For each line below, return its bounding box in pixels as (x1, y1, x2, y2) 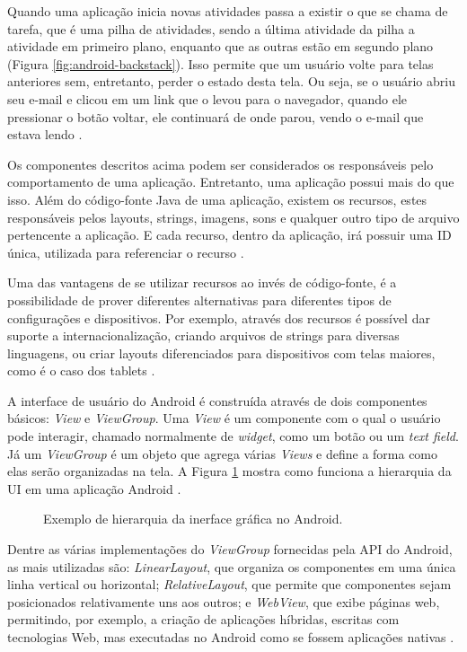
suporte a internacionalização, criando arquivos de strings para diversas (7, 326, 400, 345)
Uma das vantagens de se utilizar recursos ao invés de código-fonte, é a (7, 273, 397, 292)
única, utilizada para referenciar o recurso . (7, 242, 244, 261)
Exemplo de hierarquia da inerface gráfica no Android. (43, 509, 343, 528)
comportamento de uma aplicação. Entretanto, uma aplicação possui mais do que (7, 172, 454, 191)
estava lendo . (7, 125, 83, 144)
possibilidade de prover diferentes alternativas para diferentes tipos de (7, 290, 392, 309)
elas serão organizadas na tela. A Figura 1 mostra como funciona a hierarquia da (7, 462, 452, 480)
